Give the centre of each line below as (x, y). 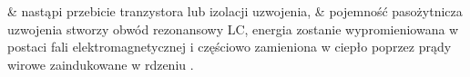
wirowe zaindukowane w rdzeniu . (101, 64)
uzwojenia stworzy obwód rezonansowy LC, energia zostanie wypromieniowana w (233, 29)
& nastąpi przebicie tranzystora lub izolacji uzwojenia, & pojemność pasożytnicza (235, 11)
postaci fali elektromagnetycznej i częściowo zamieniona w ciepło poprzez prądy (230, 47)
